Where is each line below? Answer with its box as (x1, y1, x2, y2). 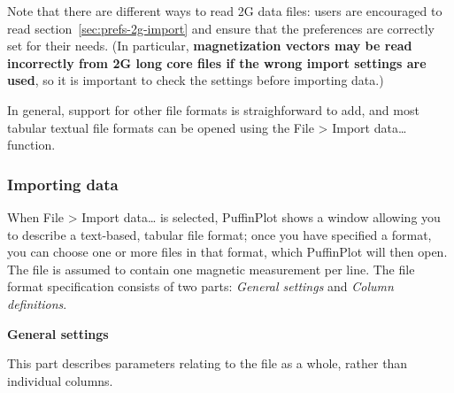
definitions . (7, 294, 67, 312)
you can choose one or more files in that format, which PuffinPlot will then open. (7, 243, 448, 261)
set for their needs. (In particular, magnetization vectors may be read (7, 36, 412, 55)
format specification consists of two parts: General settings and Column (7, 277, 394, 296)
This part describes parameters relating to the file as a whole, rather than (7, 354, 408, 373)
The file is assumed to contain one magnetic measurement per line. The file (7, 259, 415, 278)
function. (7, 135, 56, 154)
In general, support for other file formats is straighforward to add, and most (7, 100, 419, 119)
